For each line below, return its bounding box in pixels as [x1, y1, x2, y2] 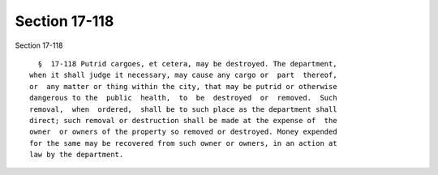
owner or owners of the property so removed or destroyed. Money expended [29, 127, 337, 137]
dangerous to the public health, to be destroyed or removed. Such [29, 93, 337, 103]
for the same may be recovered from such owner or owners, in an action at [29, 139, 337, 147]
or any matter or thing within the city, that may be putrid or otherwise [29, 82, 337, 91]
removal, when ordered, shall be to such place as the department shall [29, 105, 337, 113]
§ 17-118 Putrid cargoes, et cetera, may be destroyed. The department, [37, 59, 337, 68]
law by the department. [29, 150, 124, 160]
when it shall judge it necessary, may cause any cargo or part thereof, [29, 70, 337, 80]
